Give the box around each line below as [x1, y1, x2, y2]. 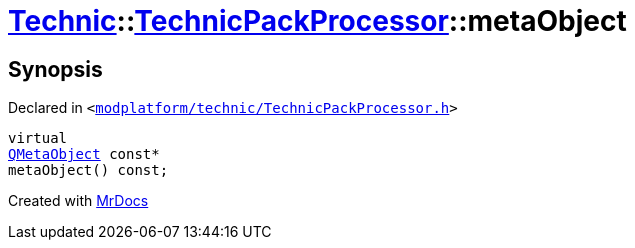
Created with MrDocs [8, 192, 149, 210]
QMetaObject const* [8, 146, 160, 163]
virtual [8, 130, 68, 147]
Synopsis [8, 56, 103, 82]
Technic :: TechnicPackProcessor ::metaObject [8, 4, 627, 38]
